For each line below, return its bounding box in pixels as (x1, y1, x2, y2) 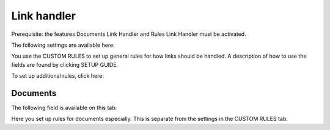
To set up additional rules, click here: (11, 72, 104, 80)
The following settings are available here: (11, 41, 116, 49)
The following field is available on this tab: (11, 104, 117, 112)
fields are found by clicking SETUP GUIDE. (11, 61, 119, 68)
